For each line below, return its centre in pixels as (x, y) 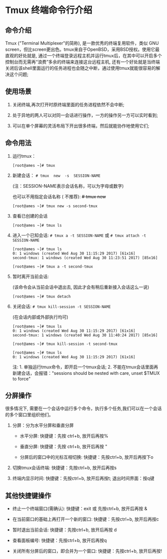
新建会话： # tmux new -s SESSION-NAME (56, 175)
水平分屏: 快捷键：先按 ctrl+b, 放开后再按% (64, 436)
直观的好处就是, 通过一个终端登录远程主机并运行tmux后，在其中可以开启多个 (83, 56)
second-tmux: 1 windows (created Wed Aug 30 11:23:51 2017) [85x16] (85, 258)
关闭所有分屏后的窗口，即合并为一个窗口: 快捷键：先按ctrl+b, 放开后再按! (87, 551)
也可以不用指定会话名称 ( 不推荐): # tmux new (59, 196)
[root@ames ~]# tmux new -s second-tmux (55, 206)
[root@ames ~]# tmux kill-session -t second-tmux (65, 344)
